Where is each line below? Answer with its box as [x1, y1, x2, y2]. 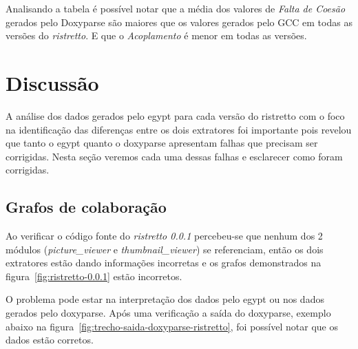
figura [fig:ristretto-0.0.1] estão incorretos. [6, 268, 182, 283]
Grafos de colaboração [6, 196, 167, 218]
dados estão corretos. [6, 332, 94, 347]
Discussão [6, 68, 99, 96]
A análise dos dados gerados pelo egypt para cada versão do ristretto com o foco [6, 108, 345, 123]
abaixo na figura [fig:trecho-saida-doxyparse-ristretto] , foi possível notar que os [6, 319, 338, 333]
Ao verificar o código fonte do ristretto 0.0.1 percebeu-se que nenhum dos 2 [6, 229, 323, 243]
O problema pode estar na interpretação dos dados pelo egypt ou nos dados [6, 292, 324, 306]
